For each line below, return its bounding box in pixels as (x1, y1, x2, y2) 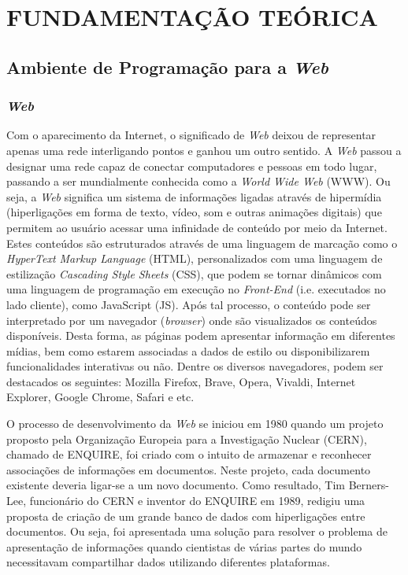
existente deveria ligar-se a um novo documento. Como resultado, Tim (6, 477, 346, 493)
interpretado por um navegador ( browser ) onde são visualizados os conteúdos (6, 311, 377, 328)
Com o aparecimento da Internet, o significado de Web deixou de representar (6, 127, 376, 143)
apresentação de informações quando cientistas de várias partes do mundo (6, 538, 362, 555)
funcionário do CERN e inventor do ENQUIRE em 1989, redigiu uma (29, 492, 365, 509)
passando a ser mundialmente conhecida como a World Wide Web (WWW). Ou (6, 173, 391, 190)
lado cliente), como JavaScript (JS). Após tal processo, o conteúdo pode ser (6, 296, 371, 312)
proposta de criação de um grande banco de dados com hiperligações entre (6, 507, 365, 524)
